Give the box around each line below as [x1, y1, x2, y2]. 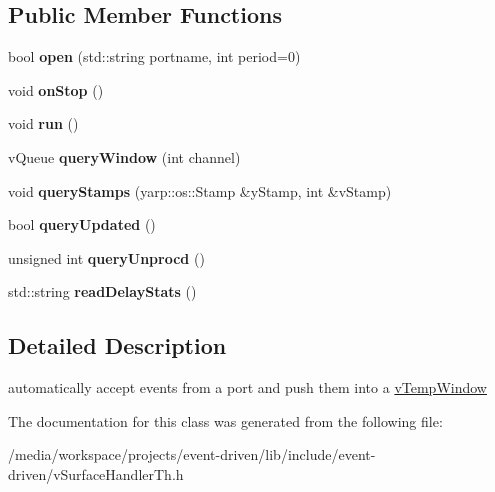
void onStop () [8, 79, 104, 100]
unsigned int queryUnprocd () [8, 247, 205, 268]
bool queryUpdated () [8, 214, 156, 235]
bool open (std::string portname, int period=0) [8, 46, 301, 67]
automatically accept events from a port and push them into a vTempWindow [8, 377, 487, 398]
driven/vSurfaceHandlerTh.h [8, 463, 184, 484]
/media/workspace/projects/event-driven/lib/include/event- [8, 444, 376, 465]
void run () [8, 113, 79, 134]
